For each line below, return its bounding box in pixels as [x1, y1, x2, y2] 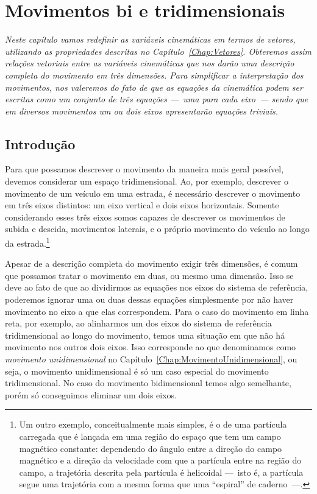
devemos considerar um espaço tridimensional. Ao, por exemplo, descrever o [5, 175, 288, 188]
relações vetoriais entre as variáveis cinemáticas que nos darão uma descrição [5, 57, 294, 69]
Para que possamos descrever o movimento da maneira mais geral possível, [5, 163, 284, 175]
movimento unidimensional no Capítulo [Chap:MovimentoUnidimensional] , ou [5, 353, 297, 365]
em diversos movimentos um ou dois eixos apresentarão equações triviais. [5, 104, 279, 117]
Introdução [5, 134, 76, 153]
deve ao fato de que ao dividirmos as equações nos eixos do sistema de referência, [5, 281, 308, 294]
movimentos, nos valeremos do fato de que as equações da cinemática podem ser [5, 80, 303, 93]
